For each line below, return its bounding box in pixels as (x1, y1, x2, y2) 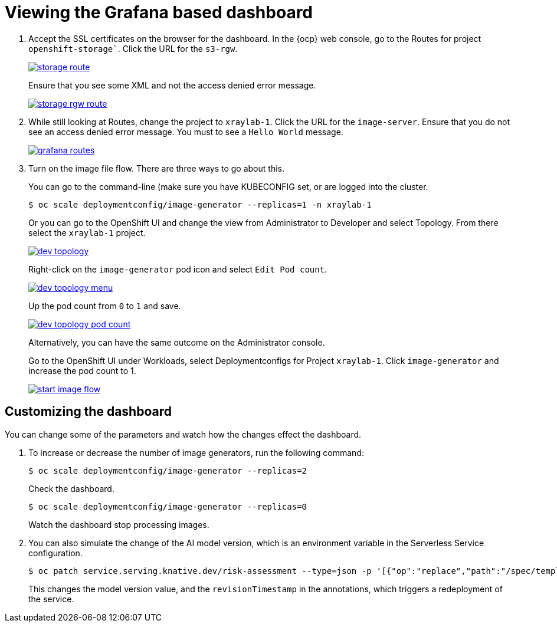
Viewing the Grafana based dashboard (5, 2, 313, 22)
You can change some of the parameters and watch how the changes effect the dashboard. (5, 429, 362, 439)
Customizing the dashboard (5, 404, 172, 419)
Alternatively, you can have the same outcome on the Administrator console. (28, 337, 325, 347)
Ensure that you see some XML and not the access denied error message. (28, 80, 316, 90)
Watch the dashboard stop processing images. (28, 519, 209, 530)
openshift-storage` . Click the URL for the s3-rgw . (28, 43, 238, 54)
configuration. (28, 547, 83, 558)
